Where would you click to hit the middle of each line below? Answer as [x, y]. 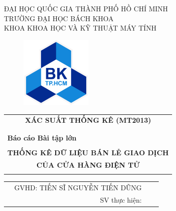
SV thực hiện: [121, 199]
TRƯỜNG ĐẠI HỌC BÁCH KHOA [59, 18]
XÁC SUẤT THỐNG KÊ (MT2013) [88, 120]
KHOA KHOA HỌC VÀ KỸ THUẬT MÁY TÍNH [80, 28]
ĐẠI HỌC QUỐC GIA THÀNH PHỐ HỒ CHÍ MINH [86, 8]
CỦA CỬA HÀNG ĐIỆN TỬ [88, 164]
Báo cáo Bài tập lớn [42, 137]
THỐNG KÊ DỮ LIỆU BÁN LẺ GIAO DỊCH [88, 152]
